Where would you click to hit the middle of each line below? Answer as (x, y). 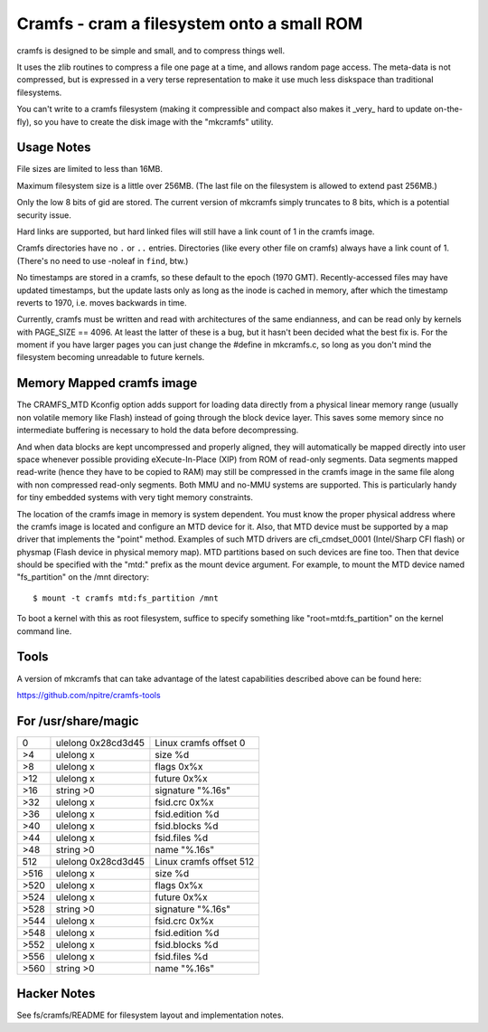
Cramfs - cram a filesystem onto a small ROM (190, 24)
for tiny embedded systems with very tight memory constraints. (135, 497)
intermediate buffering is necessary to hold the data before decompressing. (158, 431)
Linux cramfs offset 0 (200, 743)
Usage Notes (54, 148)
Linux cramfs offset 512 (205, 861)
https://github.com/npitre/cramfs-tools (89, 695)
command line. (44, 631)
